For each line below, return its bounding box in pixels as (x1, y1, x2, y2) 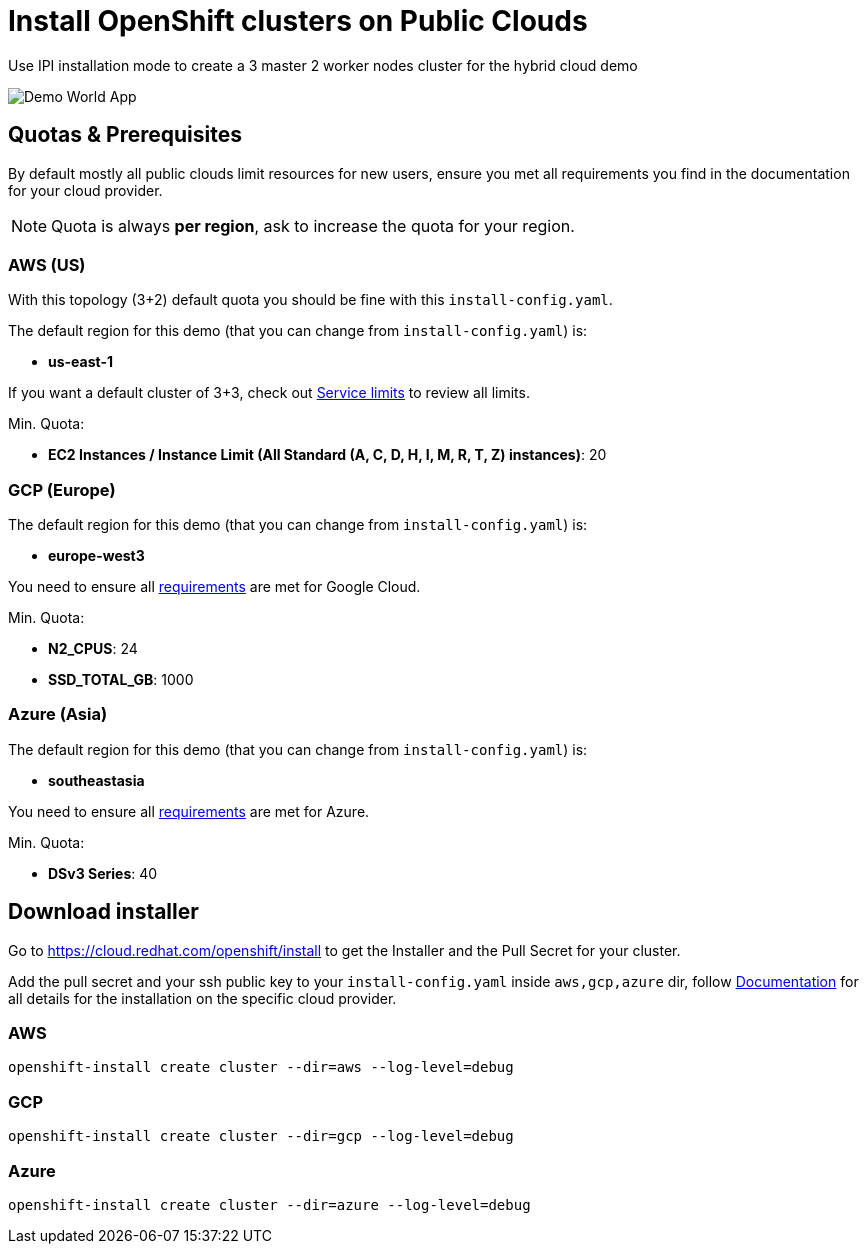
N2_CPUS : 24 (48, 640, 138, 658)
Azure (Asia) (8, 704, 108, 725)
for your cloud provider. (8, 181, 163, 199)
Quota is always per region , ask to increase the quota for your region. (51, 215, 575, 236)
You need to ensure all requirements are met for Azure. (8, 802, 370, 820)
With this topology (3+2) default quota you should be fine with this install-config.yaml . (8, 291, 613, 309)
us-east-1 (48, 353, 114, 371)
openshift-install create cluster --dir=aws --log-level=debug (8, 1059, 514, 1076)
